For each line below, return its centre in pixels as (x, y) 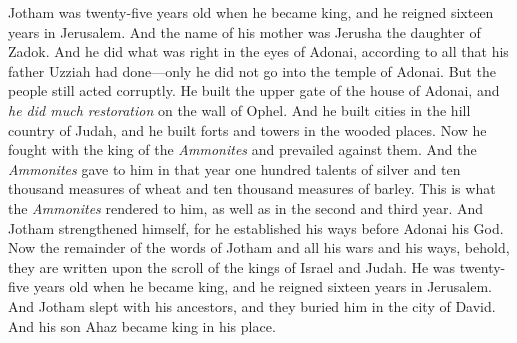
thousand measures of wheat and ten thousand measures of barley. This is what (252, 188)
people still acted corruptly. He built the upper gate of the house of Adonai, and (254, 90)
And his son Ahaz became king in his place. (142, 325)
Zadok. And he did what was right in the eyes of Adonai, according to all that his (258, 51)
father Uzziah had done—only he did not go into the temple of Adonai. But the (252, 70)
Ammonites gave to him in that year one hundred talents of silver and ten (234, 168)
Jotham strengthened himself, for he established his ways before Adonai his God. (256, 227)
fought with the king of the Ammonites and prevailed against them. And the (242, 149)
